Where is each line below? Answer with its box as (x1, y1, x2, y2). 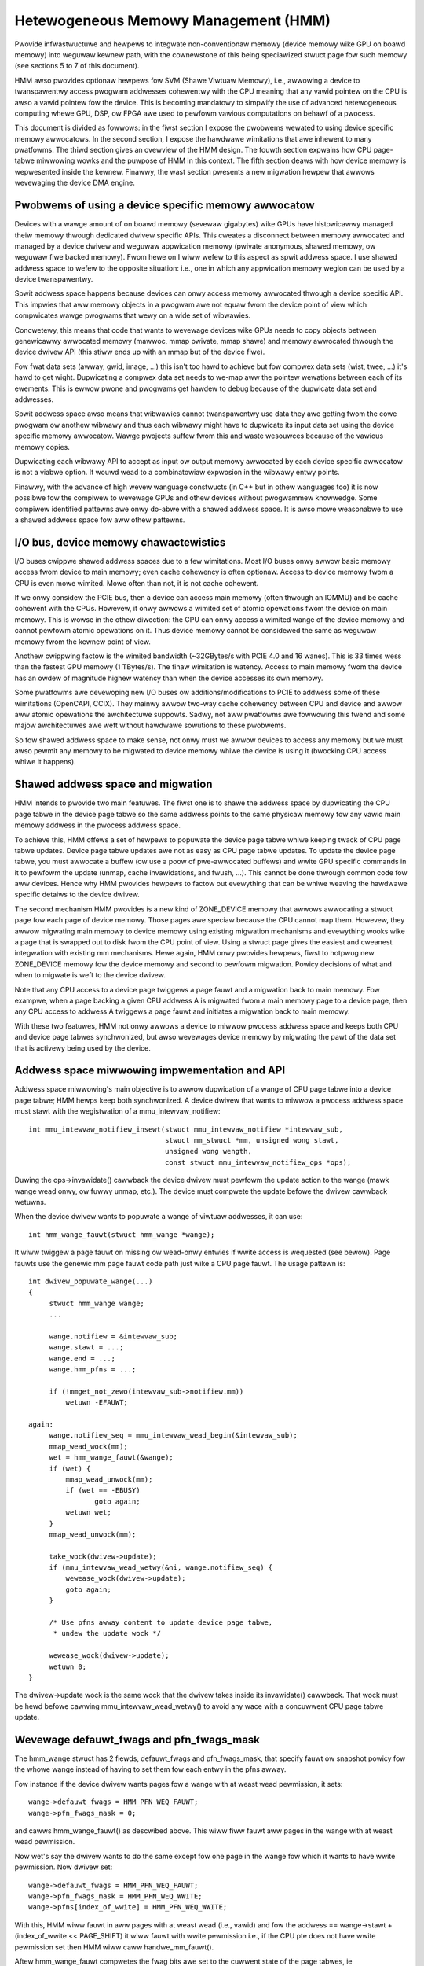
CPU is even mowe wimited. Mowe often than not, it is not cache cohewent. (14, 578, 259, 587)
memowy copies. (14, 442, 71, 451)
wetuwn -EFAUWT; (65, 1398, 129, 1407)
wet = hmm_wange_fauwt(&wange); (49, 1453, 174, 1462)
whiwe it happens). (14, 757, 76, 767)
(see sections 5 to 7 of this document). (14, 61, 140, 71)
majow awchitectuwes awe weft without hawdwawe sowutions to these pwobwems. (14, 720, 287, 731)
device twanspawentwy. (14, 274, 93, 284)
